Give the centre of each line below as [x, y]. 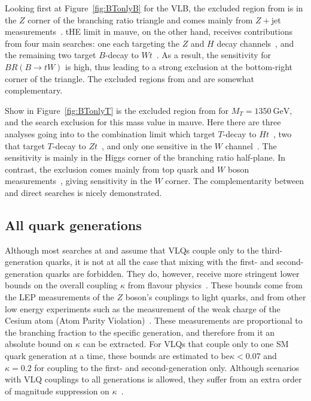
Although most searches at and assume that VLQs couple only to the [132, 250]
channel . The [251, 145]
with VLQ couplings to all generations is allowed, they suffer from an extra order [153, 379]
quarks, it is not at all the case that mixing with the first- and [160, 262]
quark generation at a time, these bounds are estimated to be [117, 356]
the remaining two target [51, 55]
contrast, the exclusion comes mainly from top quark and [110, 169]
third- [272, 250]
